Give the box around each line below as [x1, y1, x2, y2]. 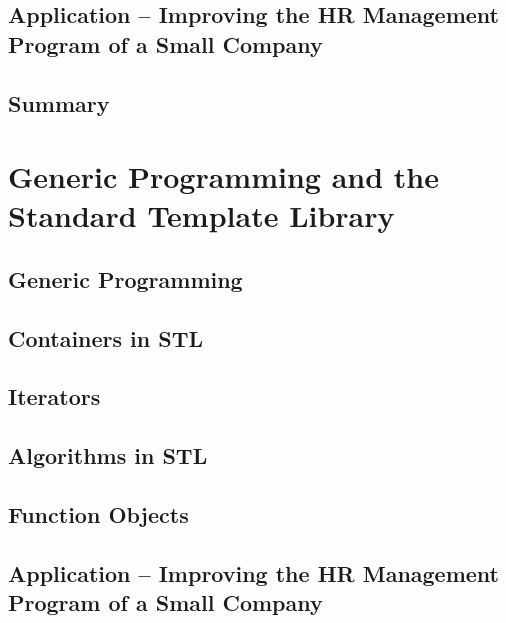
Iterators [8, 381, 101, 412]
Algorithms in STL [8, 440, 208, 471]
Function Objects [8, 499, 189, 530]
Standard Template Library [8, 195, 395, 236]
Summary [8, 87, 110, 118]
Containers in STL [8, 322, 204, 353]
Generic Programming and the [8, 156, 439, 197]
